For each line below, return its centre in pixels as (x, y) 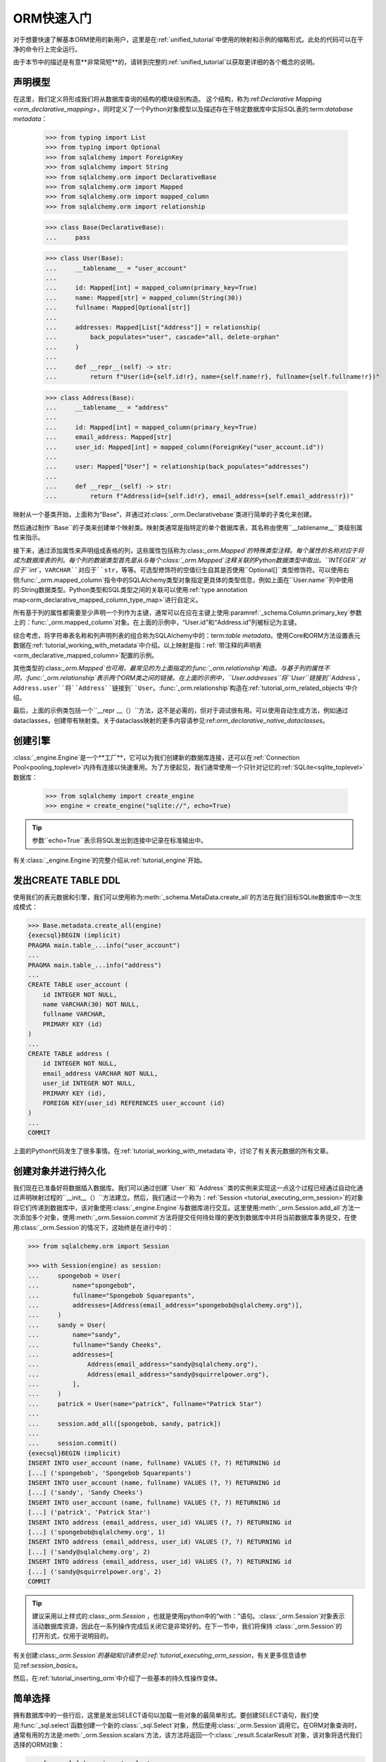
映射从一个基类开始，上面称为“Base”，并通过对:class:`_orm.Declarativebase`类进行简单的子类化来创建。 (164, 515)
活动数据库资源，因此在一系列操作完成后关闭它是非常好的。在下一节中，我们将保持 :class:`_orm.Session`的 (187, 1626)
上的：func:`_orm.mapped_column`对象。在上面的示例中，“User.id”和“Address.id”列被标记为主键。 (157, 622)
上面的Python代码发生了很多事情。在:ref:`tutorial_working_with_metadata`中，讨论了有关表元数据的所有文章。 (173, 1151)
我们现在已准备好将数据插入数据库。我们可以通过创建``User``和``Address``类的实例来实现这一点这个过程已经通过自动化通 (188, 1188)
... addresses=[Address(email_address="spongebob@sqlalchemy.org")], (165, 1305)
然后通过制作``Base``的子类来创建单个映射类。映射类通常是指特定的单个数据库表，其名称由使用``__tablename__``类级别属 (188, 527)
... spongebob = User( (74, 1275)
